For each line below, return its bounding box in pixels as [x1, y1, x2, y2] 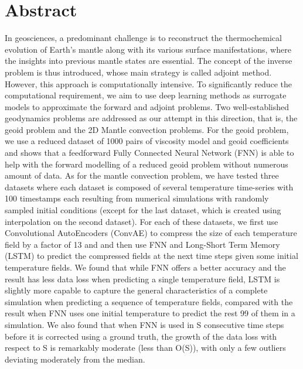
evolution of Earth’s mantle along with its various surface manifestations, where [5, 43, 291, 55]
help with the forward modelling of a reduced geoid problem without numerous [5, 158, 288, 170]
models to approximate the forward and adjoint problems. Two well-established [5, 100, 290, 112]
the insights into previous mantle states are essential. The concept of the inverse [5, 54, 292, 67]
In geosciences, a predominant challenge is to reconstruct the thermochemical [5, 32, 282, 44]
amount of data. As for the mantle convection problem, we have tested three [5, 169, 279, 182]
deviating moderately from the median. [5, 353, 145, 365]
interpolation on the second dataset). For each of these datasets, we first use [5, 215, 278, 227]
